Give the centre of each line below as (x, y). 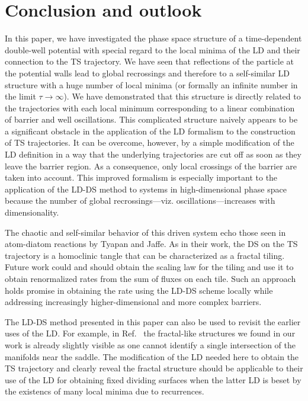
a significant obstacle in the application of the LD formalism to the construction (150, 131)
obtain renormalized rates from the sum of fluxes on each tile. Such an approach (150, 278)
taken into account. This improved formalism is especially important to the (141, 177)
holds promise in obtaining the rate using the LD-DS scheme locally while (139, 290)
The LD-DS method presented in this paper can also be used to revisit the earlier (153, 321)
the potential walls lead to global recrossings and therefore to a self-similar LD (147, 73)
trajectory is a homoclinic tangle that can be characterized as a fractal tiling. (145, 255)
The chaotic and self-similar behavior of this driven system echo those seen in (145, 232)
